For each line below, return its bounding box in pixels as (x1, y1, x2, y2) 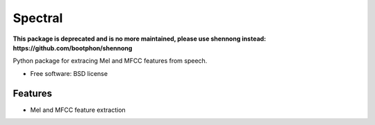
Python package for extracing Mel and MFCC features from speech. (12, 57, 208, 65)
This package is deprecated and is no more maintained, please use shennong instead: (12, 35, 267, 43)
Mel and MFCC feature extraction (30, 106, 126, 114)
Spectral (12, 10, 63, 26)
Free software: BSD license (30, 69, 108, 77)
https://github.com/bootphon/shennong (12, 44, 133, 52)
